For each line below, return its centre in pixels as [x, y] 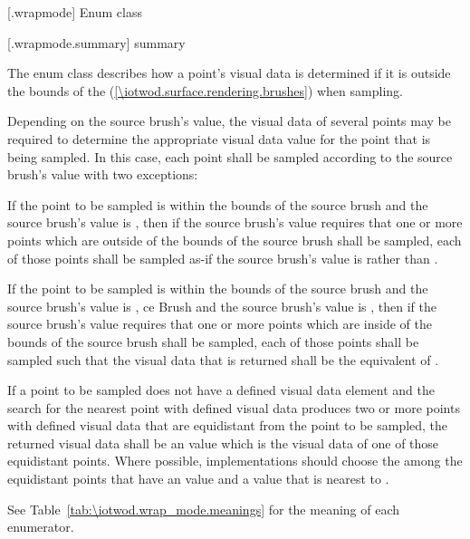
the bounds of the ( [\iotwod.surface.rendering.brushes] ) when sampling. [205, 90]
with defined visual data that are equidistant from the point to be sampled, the [228, 425]
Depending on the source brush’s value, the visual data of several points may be [229, 121]
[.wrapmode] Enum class [75, 12]
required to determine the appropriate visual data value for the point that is [219, 138]
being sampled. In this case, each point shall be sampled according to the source [230, 156]
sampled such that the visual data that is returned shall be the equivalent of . [223, 359]
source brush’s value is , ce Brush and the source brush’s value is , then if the [222, 306]
